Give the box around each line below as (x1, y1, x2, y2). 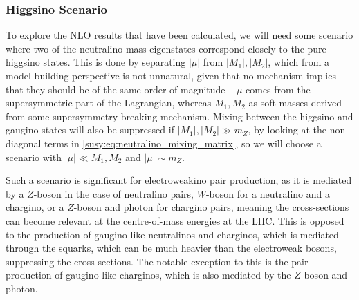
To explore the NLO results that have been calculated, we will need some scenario (6, 28, 353, 42)
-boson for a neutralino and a (205, 186, 330, 200)
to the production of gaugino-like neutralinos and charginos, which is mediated (6, 227, 339, 241)
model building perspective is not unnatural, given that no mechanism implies (6, 68, 336, 82)
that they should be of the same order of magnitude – (6, 82, 234, 96)
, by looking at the (248, 122, 327, 137)
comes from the (246, 82, 311, 96)
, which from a (268, 55, 330, 69)
